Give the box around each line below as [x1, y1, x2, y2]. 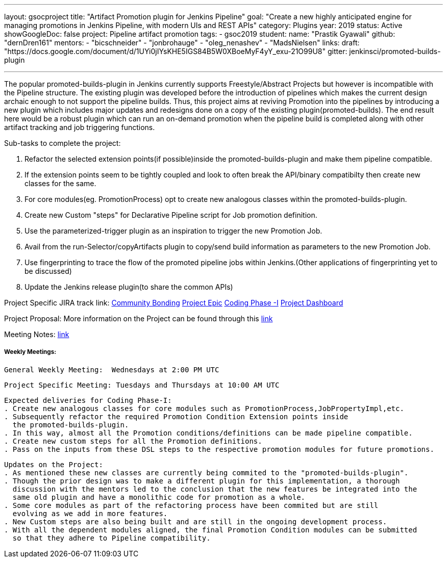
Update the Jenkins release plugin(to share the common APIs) [24, 283, 233, 291]
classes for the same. [24, 179, 96, 188]
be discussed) [24, 267, 72, 275]
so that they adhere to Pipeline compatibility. [12, 533, 211, 542]
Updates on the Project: [4, 460, 103, 469]
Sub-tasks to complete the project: [4, 139, 121, 147]
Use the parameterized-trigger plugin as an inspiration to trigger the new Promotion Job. [24, 226, 322, 235]
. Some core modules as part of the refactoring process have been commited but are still [4, 501, 379, 509]
